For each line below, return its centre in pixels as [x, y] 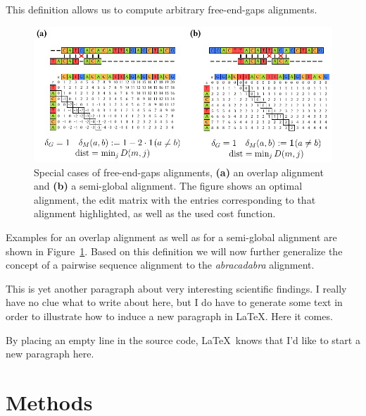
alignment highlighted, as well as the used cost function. [155, 213]
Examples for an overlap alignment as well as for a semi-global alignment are [171, 237]
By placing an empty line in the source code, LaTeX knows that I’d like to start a [183, 339]
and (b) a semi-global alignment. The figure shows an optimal [168, 186]
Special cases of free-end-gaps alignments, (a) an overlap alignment [179, 172]
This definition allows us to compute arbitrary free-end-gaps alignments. [162, 9]
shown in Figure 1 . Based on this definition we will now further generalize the [174, 251]
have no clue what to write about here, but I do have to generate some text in [174, 302]
